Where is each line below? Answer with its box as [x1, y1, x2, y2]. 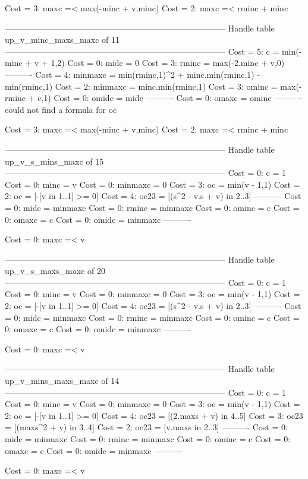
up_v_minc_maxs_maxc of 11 [5, 33, 120, 46]
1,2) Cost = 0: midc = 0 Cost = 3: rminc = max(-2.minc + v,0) [51, 56, 285, 69]
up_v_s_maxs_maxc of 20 [5, 264, 105, 277]
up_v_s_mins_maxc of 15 [5, 155, 104, 167]
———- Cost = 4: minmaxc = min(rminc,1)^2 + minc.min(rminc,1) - [5, 68, 260, 80]
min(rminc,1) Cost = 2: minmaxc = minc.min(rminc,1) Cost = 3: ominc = [5, 80, 278, 92]
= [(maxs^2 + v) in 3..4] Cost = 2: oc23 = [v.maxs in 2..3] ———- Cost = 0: [5, 421, 288, 433]
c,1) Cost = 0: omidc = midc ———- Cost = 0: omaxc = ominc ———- [37, 92, 302, 104]
